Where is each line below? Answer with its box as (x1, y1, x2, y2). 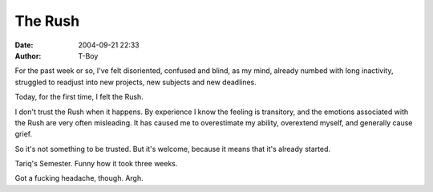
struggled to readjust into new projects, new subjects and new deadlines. (14, 77, 257, 87)
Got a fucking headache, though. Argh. (14, 174, 144, 183)
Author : (14, 51, 42, 60)
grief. (14, 129, 32, 139)
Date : (14, 40, 34, 50)
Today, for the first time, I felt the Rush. (14, 92, 144, 102)
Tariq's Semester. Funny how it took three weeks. (14, 159, 178, 169)
